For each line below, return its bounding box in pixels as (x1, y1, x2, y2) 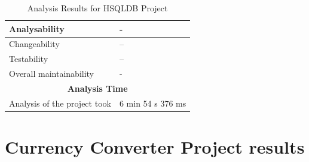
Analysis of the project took (9, 96, 111, 109)
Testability (9, 52, 48, 65)
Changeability (9, 38, 60, 50)
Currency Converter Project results (5, 135, 305, 159)
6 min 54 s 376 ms (119, 96, 186, 109)
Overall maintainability (9, 67, 94, 80)
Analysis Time (67, 82, 128, 94)
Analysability (9, 22, 65, 35)
